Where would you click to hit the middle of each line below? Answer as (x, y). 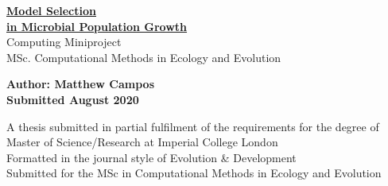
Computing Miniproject (64, 42)
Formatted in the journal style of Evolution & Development (151, 157)
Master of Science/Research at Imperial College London (142, 142)
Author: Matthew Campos (81, 84)
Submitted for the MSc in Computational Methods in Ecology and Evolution (194, 173)
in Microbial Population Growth (97, 26)
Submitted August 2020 (73, 99)
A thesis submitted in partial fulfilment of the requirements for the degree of (193, 126)
